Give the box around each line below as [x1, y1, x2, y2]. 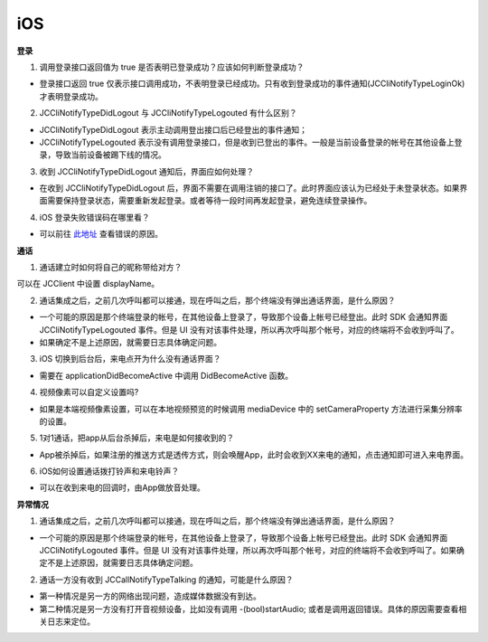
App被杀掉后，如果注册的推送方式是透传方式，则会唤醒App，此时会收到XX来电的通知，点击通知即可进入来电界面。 [39, 448, 469, 460]
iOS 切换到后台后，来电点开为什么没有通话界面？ [39, 354, 221, 364]
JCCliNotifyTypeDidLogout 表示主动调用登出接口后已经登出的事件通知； [39, 124, 307, 135]
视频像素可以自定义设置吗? [39, 387, 139, 398]
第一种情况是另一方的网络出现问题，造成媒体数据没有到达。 [39, 590, 261, 601]
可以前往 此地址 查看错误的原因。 [39, 229, 163, 240]
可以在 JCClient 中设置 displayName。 [16, 279, 160, 289]
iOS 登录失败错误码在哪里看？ [39, 212, 151, 222]
